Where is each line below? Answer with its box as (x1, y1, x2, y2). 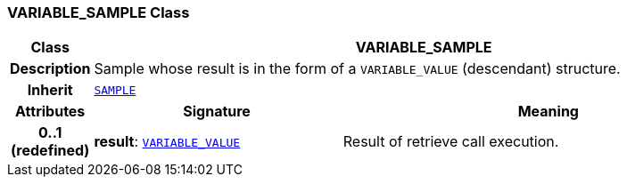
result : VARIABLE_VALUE (94, 132, 241, 151)
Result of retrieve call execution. (342, 132, 559, 151)
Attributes (15, 102, 86, 121)
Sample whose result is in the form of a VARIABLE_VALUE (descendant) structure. (94, 60, 621, 78)
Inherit (27, 81, 73, 100)
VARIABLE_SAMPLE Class (7, 4, 190, 21)
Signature (183, 102, 251, 121)
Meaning (517, 102, 579, 121)
